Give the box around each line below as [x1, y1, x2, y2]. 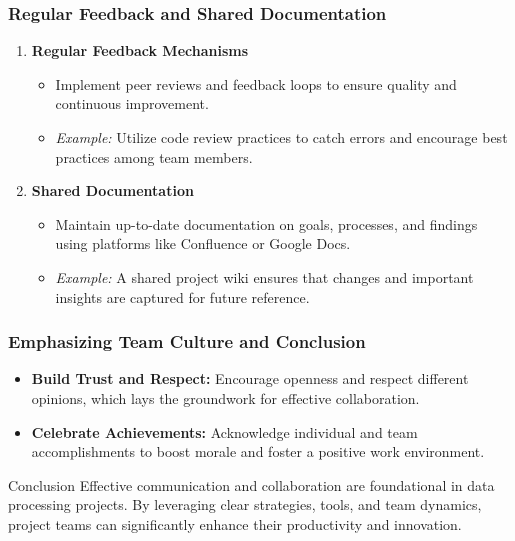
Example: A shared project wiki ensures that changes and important [55, 266, 474, 287]
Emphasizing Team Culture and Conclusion [8, 329, 366, 354]
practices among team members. [55, 146, 253, 167]
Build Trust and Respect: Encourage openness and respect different [31, 368, 469, 389]
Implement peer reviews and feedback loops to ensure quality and [55, 73, 457, 94]
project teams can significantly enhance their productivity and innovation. [8, 513, 462, 534]
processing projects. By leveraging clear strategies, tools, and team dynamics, [8, 494, 482, 515]
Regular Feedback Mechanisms [31, 40, 249, 61]
